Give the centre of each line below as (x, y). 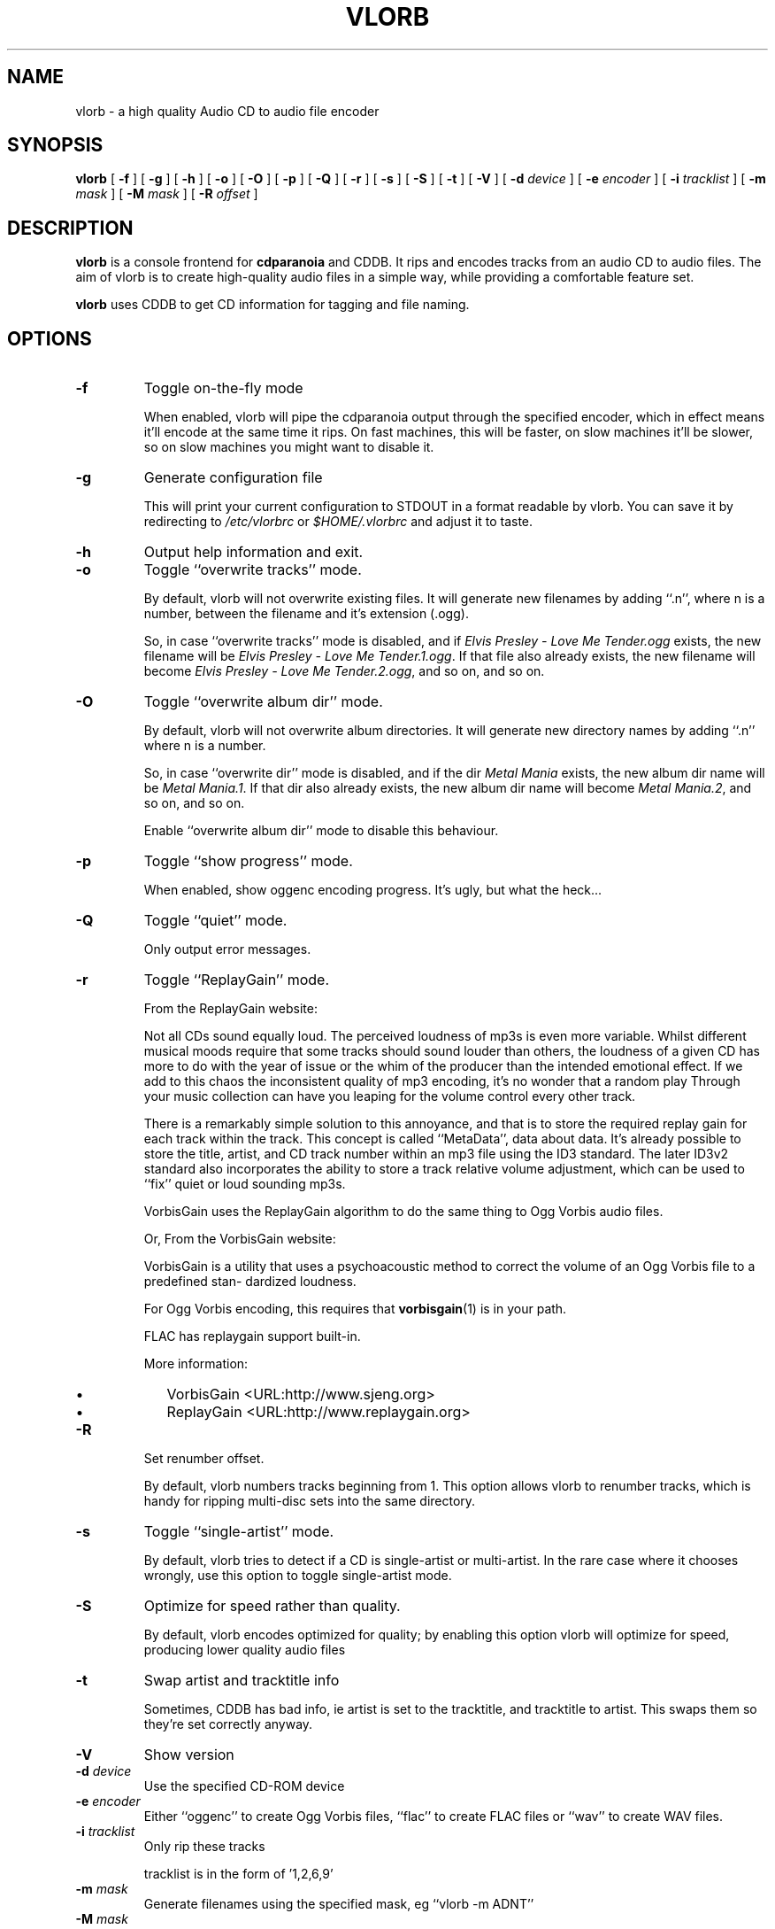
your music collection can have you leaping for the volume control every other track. (390, 1096)
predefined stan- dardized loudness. (250, 1282)
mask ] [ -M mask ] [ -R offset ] (167, 194)
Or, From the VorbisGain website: (240, 1239)
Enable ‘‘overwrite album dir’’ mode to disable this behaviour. (321, 831)
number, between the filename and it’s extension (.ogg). (306, 614)
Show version (189, 1755)
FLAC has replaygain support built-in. (252, 1336)
